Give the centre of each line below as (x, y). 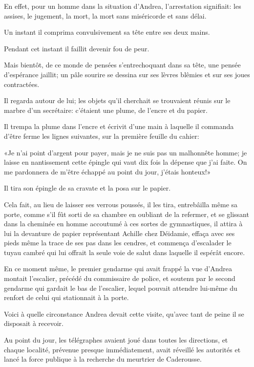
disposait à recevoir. (34, 323)
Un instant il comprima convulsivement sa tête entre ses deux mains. (107, 32)
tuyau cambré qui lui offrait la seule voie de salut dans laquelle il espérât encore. (125, 252)
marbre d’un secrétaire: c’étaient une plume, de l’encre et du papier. (106, 110)
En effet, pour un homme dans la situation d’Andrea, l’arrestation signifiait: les (123, 6)
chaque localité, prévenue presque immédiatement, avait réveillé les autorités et (122, 349)
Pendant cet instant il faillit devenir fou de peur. (77, 48)
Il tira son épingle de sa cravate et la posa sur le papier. (87, 188)
